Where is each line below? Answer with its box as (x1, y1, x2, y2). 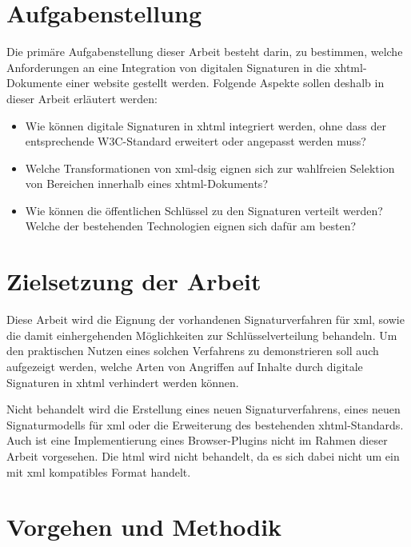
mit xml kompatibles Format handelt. (6, 463, 191, 480)
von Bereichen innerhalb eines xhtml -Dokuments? (25, 175, 268, 192)
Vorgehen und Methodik (6, 510, 282, 543)
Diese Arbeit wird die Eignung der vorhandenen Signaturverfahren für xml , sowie (6, 311, 405, 328)
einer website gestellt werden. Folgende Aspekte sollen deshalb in (66, 74, 385, 91)
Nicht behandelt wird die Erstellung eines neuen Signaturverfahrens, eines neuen (6, 401, 401, 417)
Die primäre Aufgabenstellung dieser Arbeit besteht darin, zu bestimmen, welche (6, 43, 403, 60)
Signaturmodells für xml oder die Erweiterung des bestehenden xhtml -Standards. (6, 416, 404, 433)
